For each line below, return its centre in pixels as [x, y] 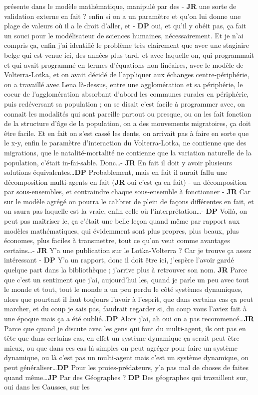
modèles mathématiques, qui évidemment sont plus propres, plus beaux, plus [122, 230]
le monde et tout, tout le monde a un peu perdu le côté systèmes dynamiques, [124, 289]
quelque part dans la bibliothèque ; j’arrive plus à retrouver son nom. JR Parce [126, 270]
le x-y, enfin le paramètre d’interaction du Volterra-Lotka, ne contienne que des [125, 143]
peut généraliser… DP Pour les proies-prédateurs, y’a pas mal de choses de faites [126, 367]
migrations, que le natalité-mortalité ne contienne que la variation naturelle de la [128, 152]
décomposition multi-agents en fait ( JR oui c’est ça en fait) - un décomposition [126, 182]
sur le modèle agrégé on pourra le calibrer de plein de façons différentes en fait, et [129, 201]
